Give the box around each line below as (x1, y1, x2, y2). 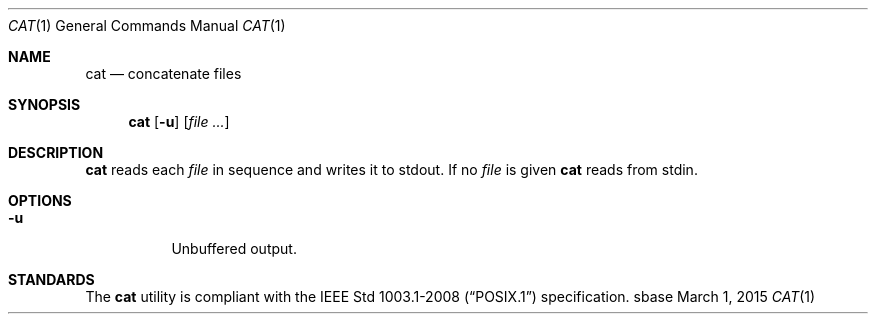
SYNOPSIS (8, 96, 81, 113)
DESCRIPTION (8, 144, 104, 161)
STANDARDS (8, 271, 95, 288)
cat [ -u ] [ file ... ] (128, 113, 230, 130)
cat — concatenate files (85, 65, 242, 82)
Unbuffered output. (171, 240, 297, 257)
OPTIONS (8, 192, 72, 209)
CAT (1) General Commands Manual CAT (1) (8, 17, 286, 34)
